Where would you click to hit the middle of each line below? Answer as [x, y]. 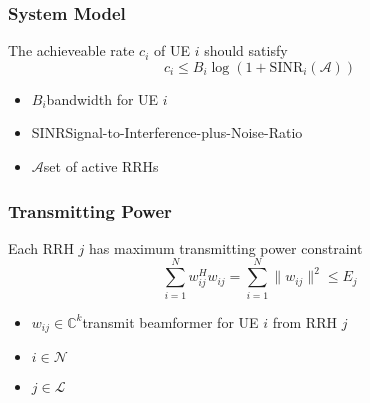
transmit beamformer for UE [170, 321]
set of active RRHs [101, 166]
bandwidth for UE [102, 98]
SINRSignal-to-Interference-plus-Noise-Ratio [167, 132]
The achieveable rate [71, 50]
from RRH [304, 321]
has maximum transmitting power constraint [226, 247]
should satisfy [246, 50]
